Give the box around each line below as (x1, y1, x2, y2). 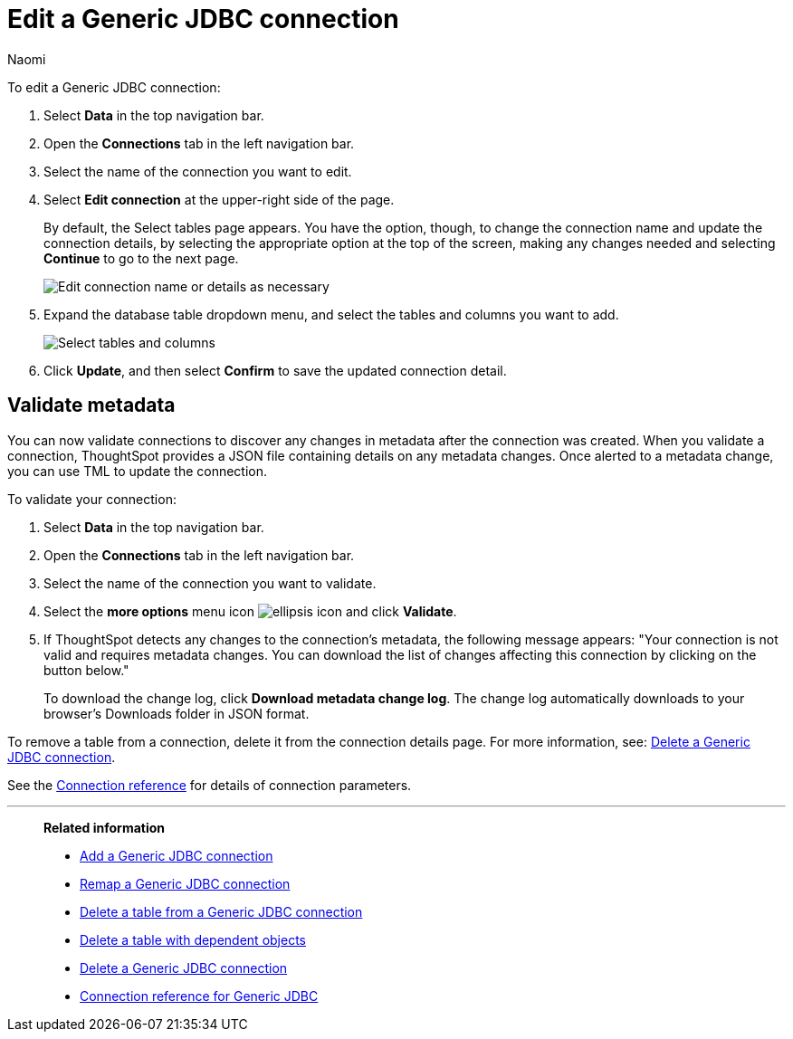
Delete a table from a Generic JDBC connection (80, 903, 363, 920)
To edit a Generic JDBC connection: (7, 79, 221, 95)
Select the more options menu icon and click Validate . (43, 603, 457, 619)
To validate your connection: (7, 491, 177, 507)
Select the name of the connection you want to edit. (43, 163, 352, 179)
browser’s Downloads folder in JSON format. (43, 705, 310, 721)
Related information (43, 819, 166, 835)
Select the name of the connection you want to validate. (43, 575, 377, 591)
